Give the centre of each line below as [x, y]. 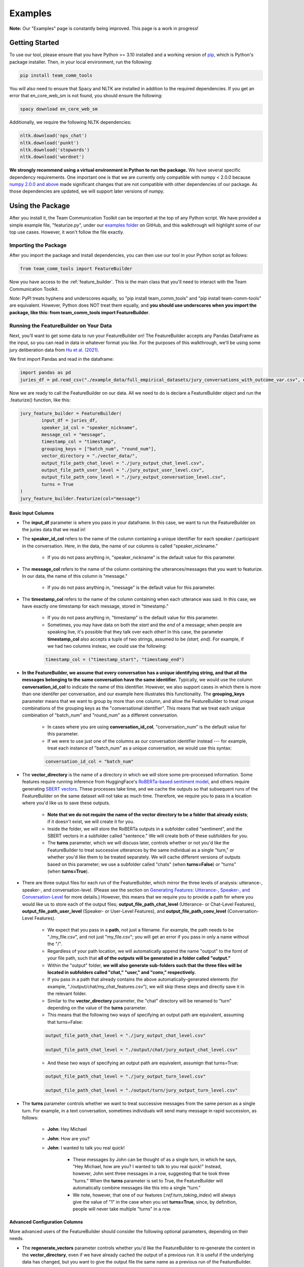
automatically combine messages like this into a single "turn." [137, 1188]
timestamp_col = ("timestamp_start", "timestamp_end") [115, 660]
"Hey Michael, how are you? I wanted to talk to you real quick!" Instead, [147, 1166]
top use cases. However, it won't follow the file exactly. [67, 232]
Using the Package [40, 206]
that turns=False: [65, 1022]
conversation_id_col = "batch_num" [89, 761]
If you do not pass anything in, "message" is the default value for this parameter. [131, 587]
